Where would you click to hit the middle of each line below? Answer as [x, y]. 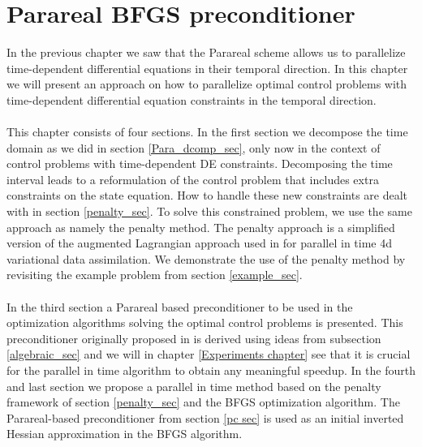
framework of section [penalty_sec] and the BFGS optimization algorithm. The [203, 402]
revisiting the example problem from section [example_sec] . [155, 275]
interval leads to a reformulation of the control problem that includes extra [193, 179]
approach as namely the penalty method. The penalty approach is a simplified [201, 227]
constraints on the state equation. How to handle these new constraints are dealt [207, 195]
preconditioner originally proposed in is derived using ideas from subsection [194, 338]
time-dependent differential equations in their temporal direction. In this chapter [207, 68]
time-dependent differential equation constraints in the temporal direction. [192, 99]
